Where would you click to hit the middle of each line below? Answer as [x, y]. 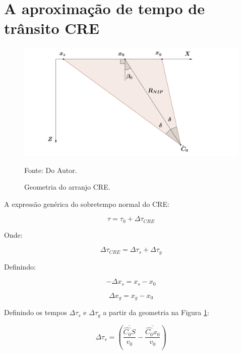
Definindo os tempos [36, 312]
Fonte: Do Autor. [51, 170]
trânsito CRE [52, 28]
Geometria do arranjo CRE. [67, 187]
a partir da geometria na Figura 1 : [156, 312]
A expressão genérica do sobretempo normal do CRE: [87, 204]
